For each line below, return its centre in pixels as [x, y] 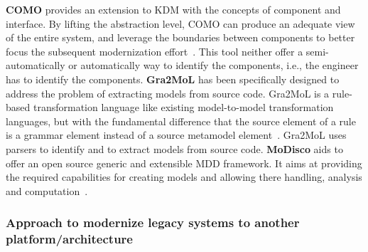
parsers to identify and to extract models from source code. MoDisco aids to [174, 148]
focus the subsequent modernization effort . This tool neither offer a [155, 51]
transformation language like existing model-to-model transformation [183, 107]
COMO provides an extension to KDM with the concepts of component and [173, 9]
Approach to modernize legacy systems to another [153, 222]
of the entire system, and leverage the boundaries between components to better [180, 37]
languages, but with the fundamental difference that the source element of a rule [181, 121]
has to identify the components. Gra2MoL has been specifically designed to [173, 79]
